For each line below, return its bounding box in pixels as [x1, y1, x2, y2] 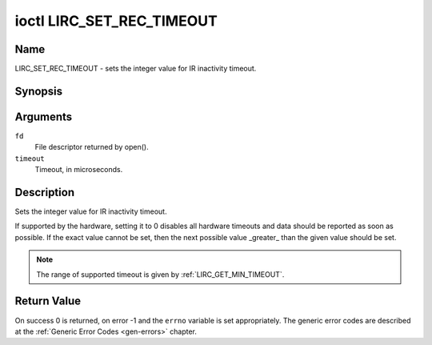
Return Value [14, 295, 82, 308]
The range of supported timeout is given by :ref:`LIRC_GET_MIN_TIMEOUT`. [36, 269, 285, 279]
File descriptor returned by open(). [34, 142, 149, 152]
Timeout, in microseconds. [34, 165, 123, 175]
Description [14, 185, 75, 199]
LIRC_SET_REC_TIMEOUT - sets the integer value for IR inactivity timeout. [14, 64, 257, 74]
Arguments [14, 110, 73, 123]
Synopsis [14, 84, 63, 98]
